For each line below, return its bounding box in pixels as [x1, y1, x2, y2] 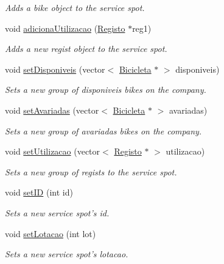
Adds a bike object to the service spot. [5, 1, 145, 13]
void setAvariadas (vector [5, 103, 99, 116]
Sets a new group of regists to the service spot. [5, 165, 177, 178]
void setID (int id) [5, 186, 73, 199]
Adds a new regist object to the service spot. [5, 42, 167, 55]
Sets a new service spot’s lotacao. [5, 248, 128, 260]
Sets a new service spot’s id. [5, 206, 110, 219]
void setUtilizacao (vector [5, 145, 100, 158]
